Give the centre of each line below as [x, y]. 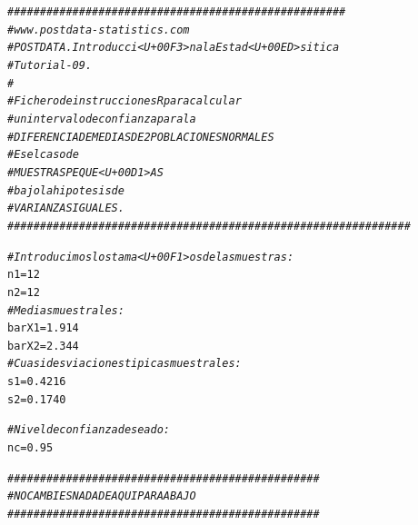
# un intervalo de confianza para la [102, 119]
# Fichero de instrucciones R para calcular [124, 101]
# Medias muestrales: [66, 310]
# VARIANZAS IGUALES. [66, 208]
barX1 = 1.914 [43, 328]
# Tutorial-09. [50, 65]
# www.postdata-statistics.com [99, 30]
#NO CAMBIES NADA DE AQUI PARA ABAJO [102, 496]
